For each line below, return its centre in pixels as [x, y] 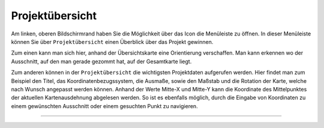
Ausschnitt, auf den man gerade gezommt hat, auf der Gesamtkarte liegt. [101, 61]
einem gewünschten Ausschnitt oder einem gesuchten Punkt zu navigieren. [104, 106]
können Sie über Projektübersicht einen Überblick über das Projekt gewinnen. [112, 41]
